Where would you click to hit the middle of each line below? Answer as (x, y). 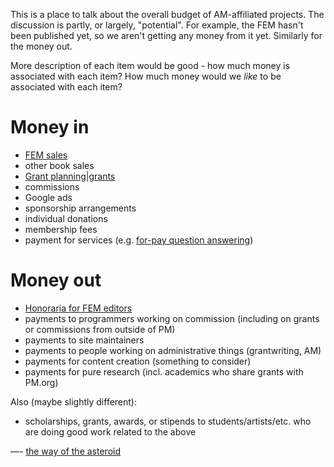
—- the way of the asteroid (65, 451)
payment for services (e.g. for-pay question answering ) (139, 240)
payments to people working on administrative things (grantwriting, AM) (173, 350)
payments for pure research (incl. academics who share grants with (164, 371)
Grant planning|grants (70, 176)
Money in (50, 127)
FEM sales (46, 155)
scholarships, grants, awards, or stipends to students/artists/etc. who (168, 421)
